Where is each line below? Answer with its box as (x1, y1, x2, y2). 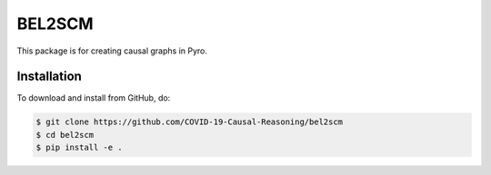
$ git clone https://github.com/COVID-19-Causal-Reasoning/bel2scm (35, 117, 344, 127)
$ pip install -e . (35, 142, 123, 153)
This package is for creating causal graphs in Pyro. (16, 45, 208, 56)
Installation (16, 69, 82, 84)
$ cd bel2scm (35, 130, 95, 140)
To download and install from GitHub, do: (16, 92, 171, 103)
